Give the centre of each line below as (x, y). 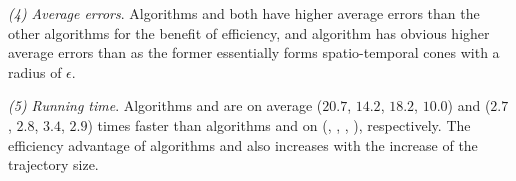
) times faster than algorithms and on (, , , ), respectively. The (279, 124)
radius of (35, 71)
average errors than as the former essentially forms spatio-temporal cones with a (254, 52)
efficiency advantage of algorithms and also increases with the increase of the (243, 144)
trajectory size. (53, 164)
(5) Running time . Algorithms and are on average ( (165, 105)
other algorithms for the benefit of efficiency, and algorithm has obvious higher (249, 32)
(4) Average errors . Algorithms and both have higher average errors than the (244, 13)
